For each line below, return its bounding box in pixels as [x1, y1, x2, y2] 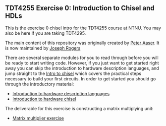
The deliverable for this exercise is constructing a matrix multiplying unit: [5, 105, 154, 111]
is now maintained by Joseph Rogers [5, 45, 81, 51]
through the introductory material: [5, 81, 74, 87]
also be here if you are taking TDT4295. [5, 30, 86, 36]
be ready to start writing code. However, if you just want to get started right [5, 60, 160, 66]
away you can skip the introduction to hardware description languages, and [5, 65, 160, 71]
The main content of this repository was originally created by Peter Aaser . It [5, 40, 160, 46]
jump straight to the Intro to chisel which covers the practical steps [5, 70, 142, 76]
